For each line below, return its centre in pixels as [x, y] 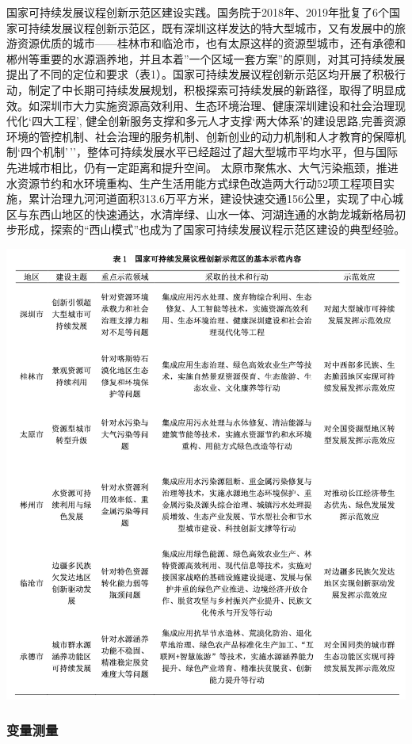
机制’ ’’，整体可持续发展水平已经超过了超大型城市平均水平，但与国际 [220, 152]
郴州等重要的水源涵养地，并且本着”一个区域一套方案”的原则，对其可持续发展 [206, 58]
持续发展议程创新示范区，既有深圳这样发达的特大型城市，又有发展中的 [211, 27]
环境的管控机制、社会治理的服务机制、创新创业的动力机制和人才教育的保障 [200, 136]
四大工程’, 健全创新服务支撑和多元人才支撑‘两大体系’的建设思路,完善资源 [219, 121]
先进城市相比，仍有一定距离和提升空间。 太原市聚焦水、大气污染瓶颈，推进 [202, 167]
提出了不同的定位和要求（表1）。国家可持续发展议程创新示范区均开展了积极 [200, 74]
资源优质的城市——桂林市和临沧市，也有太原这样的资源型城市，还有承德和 [211, 43]
